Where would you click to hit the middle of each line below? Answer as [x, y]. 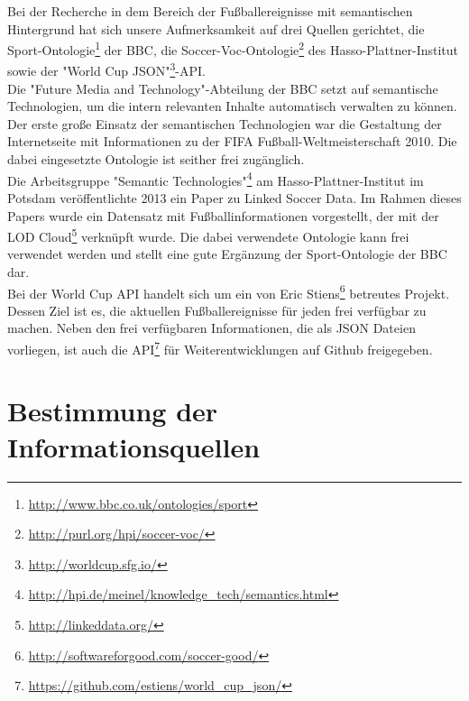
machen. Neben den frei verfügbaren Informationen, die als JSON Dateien [212, 328]
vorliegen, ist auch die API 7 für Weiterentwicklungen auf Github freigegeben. [220, 347]
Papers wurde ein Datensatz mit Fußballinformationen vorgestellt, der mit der [223, 215]
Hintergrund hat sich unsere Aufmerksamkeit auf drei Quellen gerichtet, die [216, 28]
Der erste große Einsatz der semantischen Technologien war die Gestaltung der [225, 123]
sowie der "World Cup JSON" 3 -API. [106, 69]
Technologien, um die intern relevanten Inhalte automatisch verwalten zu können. [232, 106]
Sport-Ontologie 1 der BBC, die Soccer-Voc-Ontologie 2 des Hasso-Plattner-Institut [233, 48]
